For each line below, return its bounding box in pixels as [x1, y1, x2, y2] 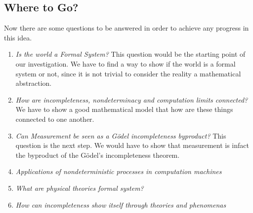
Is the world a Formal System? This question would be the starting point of [15, 49, 246, 59]
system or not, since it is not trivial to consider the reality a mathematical [15, 68, 241, 78]
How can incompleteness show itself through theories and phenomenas [15, 199, 226, 210]
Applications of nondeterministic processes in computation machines [15, 166, 222, 177]
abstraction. [15, 78, 52, 88]
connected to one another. [15, 113, 94, 124]
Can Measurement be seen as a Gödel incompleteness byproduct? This [15, 130, 226, 141]
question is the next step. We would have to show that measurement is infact [15, 140, 249, 150]
